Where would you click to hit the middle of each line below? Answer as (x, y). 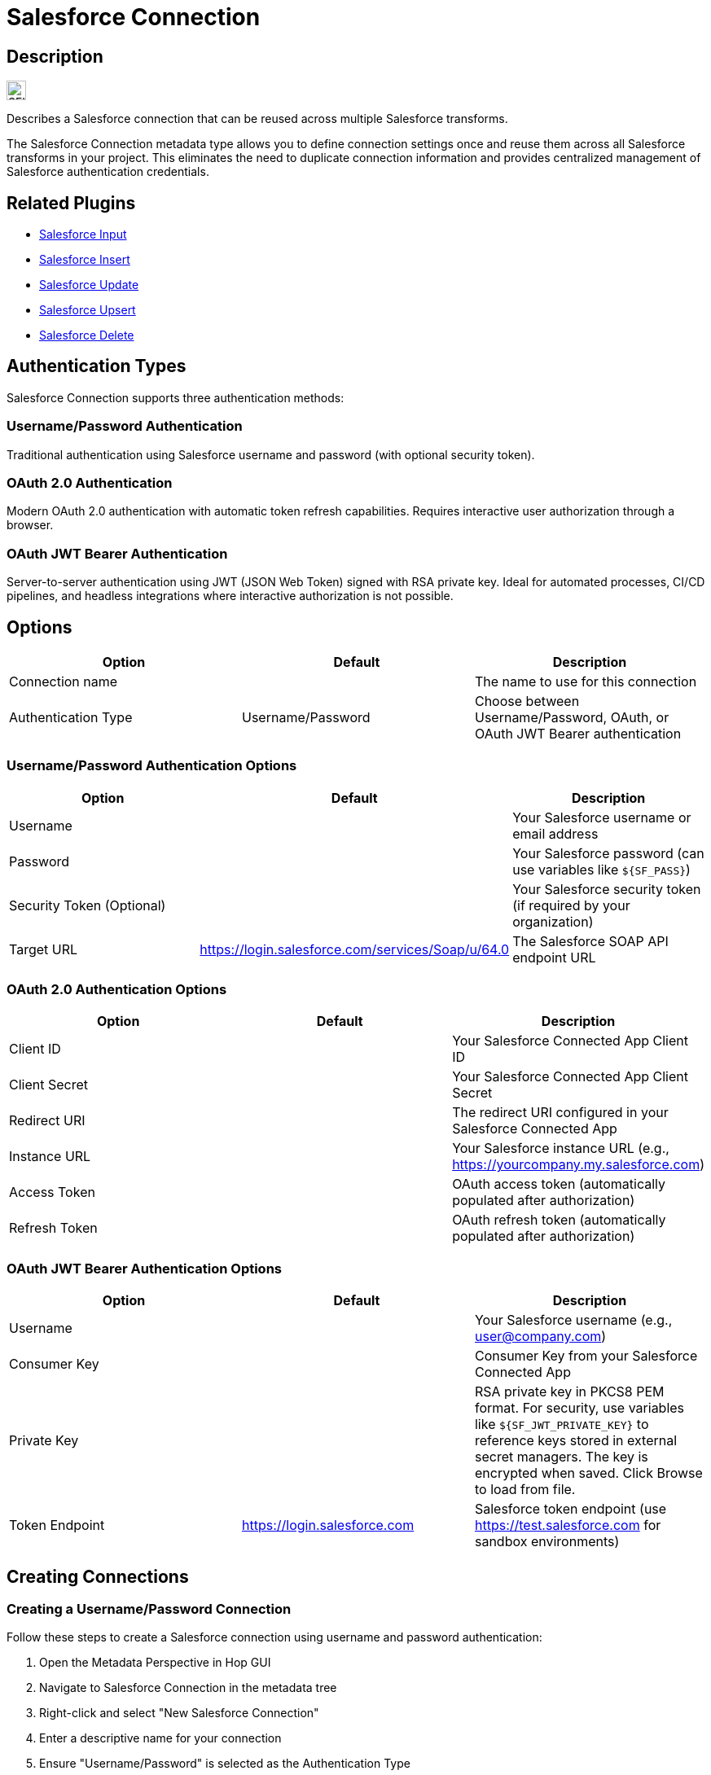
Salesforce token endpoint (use (571, 1509)
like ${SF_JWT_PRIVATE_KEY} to (562, 1424)
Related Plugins (71, 203)
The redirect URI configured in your (560, 1113)
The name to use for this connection (586, 681)
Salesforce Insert (85, 260)
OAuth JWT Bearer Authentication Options (144, 1268)
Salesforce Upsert (88, 310)
